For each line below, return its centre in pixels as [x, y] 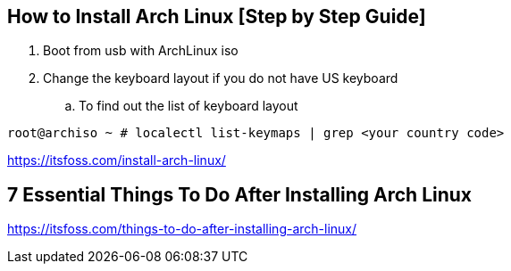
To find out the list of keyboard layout [188, 106]
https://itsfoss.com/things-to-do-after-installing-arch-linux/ [182, 229]
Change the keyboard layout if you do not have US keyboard [221, 78]
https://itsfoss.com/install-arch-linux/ [117, 160]
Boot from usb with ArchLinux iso [141, 51]
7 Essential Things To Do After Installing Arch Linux [240, 194]
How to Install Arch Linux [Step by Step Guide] [217, 16]
